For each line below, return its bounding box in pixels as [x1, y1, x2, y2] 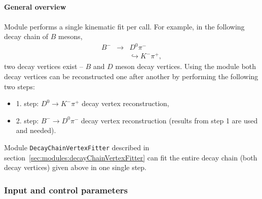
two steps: [4, 81, 35, 91]
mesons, [58, 31, 83, 42]
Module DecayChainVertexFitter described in [4, 142, 149, 152]
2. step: [16, 115, 39, 125]
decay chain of [4, 31, 49, 42]
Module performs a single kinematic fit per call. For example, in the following [4, 21, 245, 31]
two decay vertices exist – [4, 61, 84, 72]
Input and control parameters [4, 183, 128, 196]
